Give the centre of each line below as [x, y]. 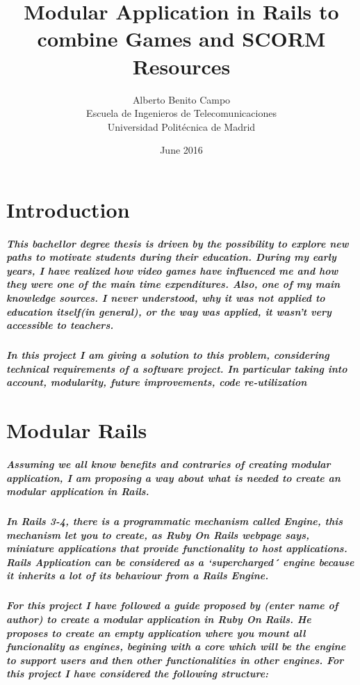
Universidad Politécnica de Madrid [181, 126]
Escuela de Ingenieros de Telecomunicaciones [181, 113]
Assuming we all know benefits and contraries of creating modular [169, 464]
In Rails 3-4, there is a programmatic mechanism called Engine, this [175, 521]
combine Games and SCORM [181, 39]
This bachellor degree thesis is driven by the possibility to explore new [178, 243]
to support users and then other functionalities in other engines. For [175, 660]
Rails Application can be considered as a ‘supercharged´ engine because [180, 562]
